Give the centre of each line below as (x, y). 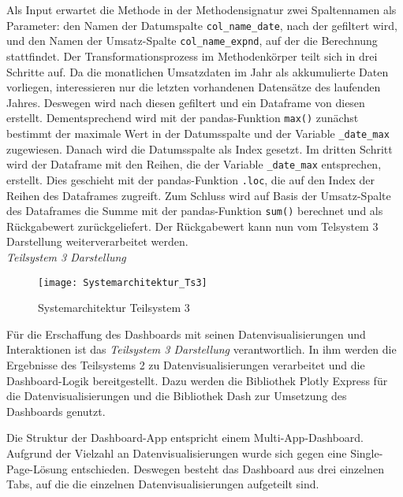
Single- (367, 452)
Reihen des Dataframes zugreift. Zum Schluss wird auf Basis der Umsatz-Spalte (199, 195)
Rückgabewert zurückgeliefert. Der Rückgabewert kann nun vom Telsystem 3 (192, 226)
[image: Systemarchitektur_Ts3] (123, 282)
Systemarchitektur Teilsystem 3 (114, 308)
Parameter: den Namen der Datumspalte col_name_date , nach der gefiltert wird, (202, 25)
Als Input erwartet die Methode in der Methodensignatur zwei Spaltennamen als (201, 9)
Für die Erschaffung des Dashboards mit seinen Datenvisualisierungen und (186, 334)
